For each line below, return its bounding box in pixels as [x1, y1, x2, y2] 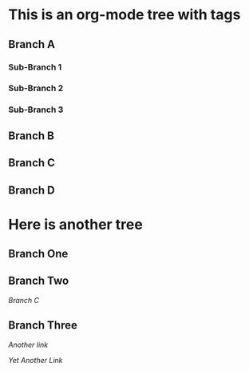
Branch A [8, 38, 56, 51]
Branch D [8, 183, 55, 197]
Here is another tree [8, 215, 144, 233]
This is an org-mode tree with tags [8, 6, 241, 24]
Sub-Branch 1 [8, 62, 62, 73]
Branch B [8, 129, 54, 142]
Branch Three [8, 318, 77, 333]
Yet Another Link [8, 355, 63, 365]
